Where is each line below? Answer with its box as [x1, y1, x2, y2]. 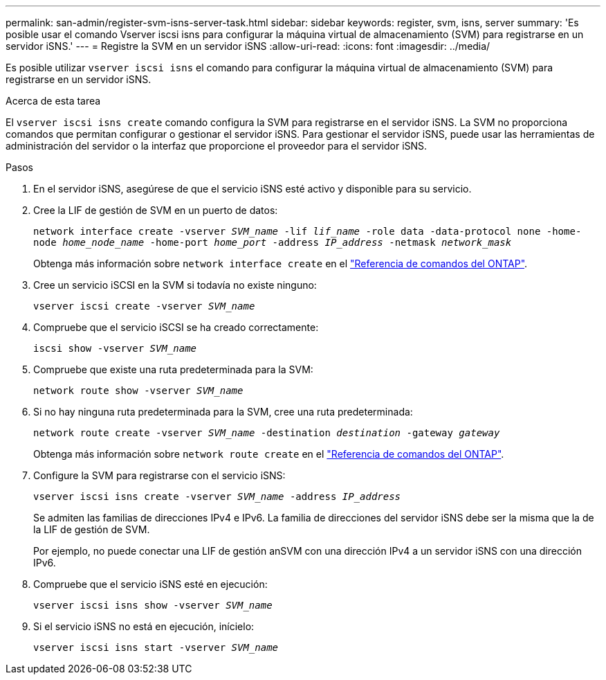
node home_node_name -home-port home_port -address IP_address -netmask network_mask [33, 237, 512, 248]
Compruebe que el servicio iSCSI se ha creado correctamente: [33, 321, 319, 333]
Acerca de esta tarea [6, 95, 101, 107]
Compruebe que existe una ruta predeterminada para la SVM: [33, 364, 313, 375]
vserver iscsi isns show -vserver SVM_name [33, 600, 273, 611]
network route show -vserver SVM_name [33, 385, 244, 396]
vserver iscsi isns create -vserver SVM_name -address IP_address [33, 491, 401, 502]
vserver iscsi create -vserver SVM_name [33, 301, 255, 312]
